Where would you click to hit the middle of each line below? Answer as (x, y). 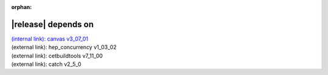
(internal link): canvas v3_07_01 (50, 39)
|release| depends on (53, 24)
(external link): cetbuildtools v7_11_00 (57, 56)
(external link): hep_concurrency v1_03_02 (64, 47)
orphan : (22, 7)
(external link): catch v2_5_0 (46, 64)
